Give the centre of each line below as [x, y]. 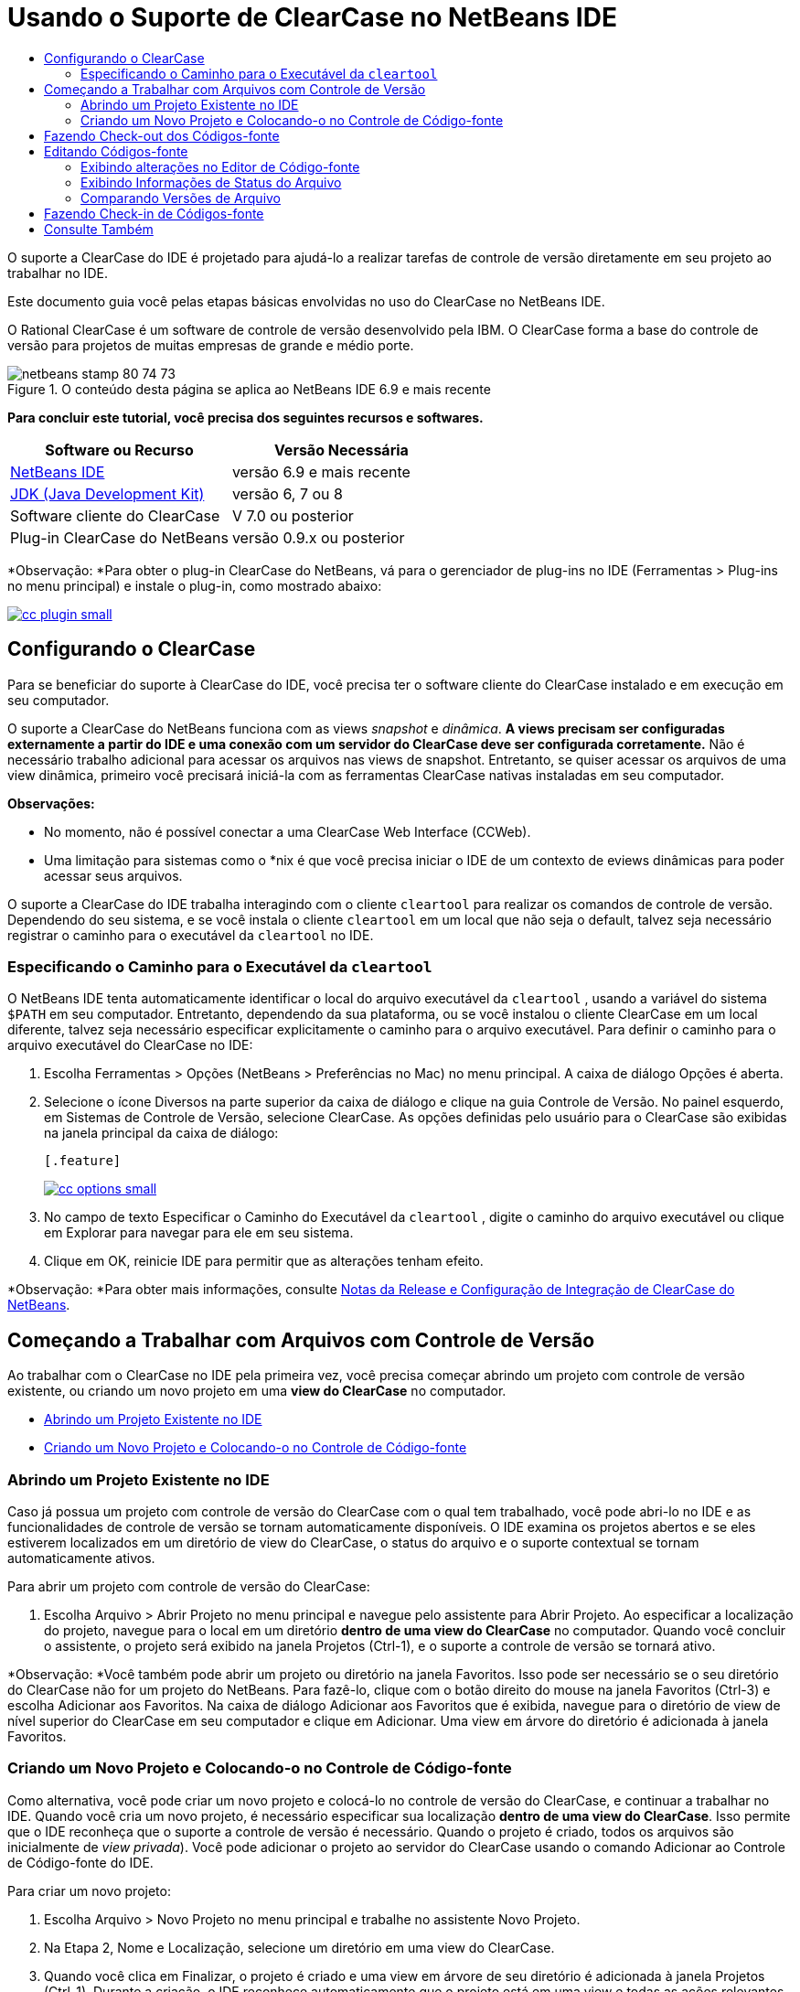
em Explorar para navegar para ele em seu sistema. [199, 1233]
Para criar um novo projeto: [89, 1890]
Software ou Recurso [119, 450]
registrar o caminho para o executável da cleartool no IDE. [191, 935]
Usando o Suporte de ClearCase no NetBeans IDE [312, 17]
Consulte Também [99, 229]
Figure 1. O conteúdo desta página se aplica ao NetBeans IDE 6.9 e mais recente [249, 389]
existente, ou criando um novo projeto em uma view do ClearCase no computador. [257, 1391]
